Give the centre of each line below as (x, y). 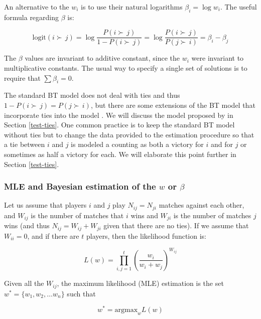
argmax (126, 310)
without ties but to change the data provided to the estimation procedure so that (129, 134)
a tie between (25, 144)
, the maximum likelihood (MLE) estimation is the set (140, 283)
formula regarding (32, 17)
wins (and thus (27, 225)
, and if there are (53, 235)
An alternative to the (37, 7)
